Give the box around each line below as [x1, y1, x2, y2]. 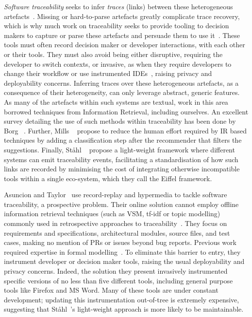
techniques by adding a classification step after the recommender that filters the [4, 135, 242, 145]
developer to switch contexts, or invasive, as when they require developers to [4, 58, 232, 69]
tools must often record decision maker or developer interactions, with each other [4, 39, 245, 50]
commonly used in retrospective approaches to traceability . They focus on [4, 218, 227, 228]
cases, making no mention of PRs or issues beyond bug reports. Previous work [4, 237, 236, 247]
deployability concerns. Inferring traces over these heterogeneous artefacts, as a [4, 77, 239, 88]
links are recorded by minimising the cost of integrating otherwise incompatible [4, 164, 240, 174]
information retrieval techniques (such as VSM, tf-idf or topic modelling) [4, 208, 220, 219]
